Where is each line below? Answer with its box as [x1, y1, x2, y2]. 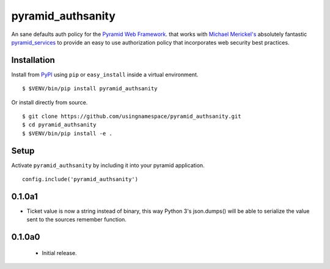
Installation [11, 55, 55, 65]
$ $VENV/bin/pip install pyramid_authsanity [22, 85, 158, 92]
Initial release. [42, 249, 77, 256]
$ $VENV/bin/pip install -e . [22, 130, 113, 137]
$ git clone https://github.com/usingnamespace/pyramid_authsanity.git [22, 113, 241, 120]
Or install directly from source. [11, 98, 88, 106]
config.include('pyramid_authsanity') [22, 176, 139, 183]
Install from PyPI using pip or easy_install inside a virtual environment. [11, 71, 199, 78]
